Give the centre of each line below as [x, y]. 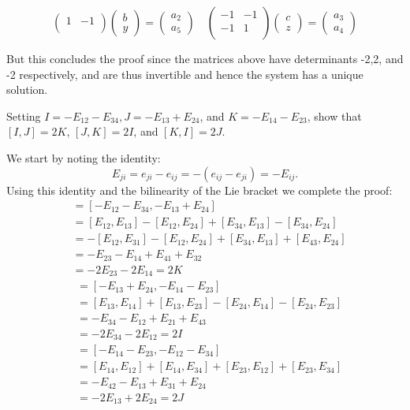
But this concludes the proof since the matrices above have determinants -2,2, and [205, 58]
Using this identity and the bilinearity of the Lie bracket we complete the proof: [199, 190]
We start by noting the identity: [84, 157]
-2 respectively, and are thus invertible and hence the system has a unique [185, 74]
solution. [27, 89]
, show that [334, 116]
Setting [24, 116]
